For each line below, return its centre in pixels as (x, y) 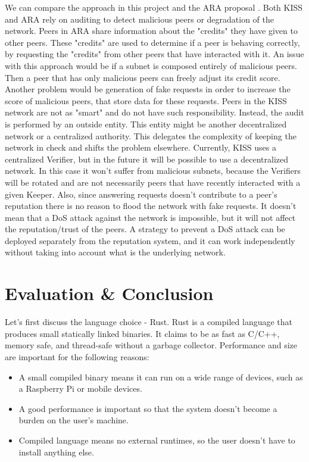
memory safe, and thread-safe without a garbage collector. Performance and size (151, 345)
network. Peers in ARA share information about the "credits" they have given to (151, 31)
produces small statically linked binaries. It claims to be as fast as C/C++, (142, 333)
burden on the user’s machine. (74, 420)
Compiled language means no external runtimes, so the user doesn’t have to (157, 440)
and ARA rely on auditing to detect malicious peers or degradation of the (140, 19)
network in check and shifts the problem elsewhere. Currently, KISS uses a (141, 147)
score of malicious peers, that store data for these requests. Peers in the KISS (146, 100)
